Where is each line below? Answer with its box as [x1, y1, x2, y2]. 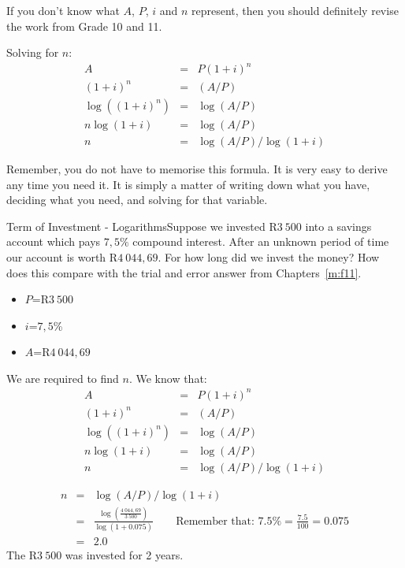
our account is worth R [6, 248, 118, 265]
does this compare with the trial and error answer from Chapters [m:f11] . [6, 264, 362, 280]
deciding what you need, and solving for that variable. [6, 191, 268, 208]
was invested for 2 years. [65, 547, 184, 563]
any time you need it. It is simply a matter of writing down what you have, [6, 176, 370, 192]
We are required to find [6, 369, 119, 386]
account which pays [6, 233, 101, 250]
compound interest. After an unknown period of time [132, 233, 389, 250]
